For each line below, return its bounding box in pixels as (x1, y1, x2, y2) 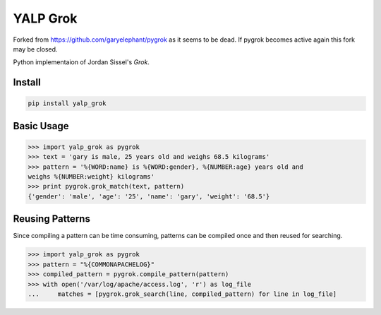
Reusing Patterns (13, 213, 91, 225)
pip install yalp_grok (28, 100, 107, 107)
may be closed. (13, 44, 58, 53)
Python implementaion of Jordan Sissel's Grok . (13, 58, 150, 66)
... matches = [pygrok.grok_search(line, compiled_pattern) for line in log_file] (28, 290, 337, 298)
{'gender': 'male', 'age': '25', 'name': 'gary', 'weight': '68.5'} (28, 192, 270, 201)
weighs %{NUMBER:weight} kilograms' (28, 173, 155, 181)
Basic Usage (13, 120, 69, 132)
